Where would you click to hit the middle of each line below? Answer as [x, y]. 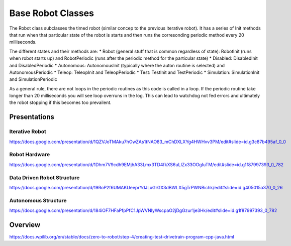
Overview [25, 225]
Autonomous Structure [38, 200]
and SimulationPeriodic [33, 79]
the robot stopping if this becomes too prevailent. [60, 102]
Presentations [32, 117]
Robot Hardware [30, 155]
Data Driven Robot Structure [44, 177]
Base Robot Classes [52, 13]
